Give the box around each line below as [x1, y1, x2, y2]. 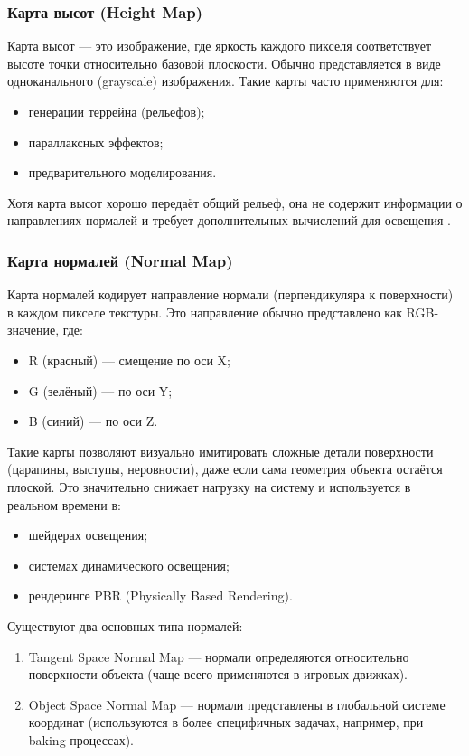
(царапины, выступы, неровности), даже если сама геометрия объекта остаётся [7, 459, 443, 478]
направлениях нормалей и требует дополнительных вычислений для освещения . [7, 211, 451, 230]
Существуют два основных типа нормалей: [7, 616, 243, 635]
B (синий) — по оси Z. [28, 411, 158, 430]
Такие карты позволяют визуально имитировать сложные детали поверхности [7, 441, 434, 460]
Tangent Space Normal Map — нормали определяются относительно [28, 647, 409, 666]
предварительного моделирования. [28, 163, 217, 182]
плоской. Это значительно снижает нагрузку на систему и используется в [7, 477, 411, 496]
